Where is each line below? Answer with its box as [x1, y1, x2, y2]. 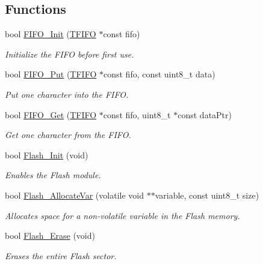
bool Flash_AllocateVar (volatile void [5, 188, 144, 201]
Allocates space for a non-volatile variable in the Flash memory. [5, 209, 240, 221]
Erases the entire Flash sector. [5, 249, 117, 262]
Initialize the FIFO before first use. [5, 47, 134, 60]
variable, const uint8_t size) [155, 188, 259, 201]
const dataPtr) [178, 108, 232, 121]
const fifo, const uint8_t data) [103, 68, 215, 80]
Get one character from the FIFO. [5, 128, 131, 141]
